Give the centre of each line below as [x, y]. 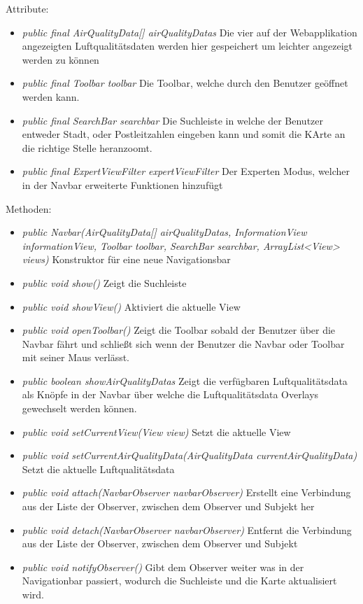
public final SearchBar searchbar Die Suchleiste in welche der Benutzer [173, 120]
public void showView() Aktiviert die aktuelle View [131, 306]
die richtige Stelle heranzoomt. [87, 147]
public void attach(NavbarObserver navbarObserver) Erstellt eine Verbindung [186, 492]
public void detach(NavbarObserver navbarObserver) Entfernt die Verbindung [187, 529]
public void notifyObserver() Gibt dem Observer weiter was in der [163, 567]
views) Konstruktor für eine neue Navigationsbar [126, 259]
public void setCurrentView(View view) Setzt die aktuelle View [156, 431]
